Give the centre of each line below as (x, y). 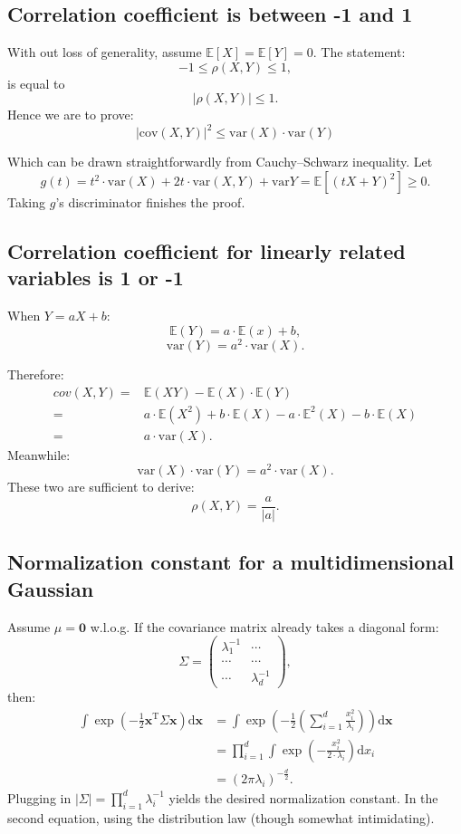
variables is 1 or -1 (96, 278)
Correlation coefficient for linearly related (206, 251)
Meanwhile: (39, 454)
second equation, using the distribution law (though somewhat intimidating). (221, 817)
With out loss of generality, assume (105, 52)
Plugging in (39, 797)
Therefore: (36, 374)
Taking (27, 202)
